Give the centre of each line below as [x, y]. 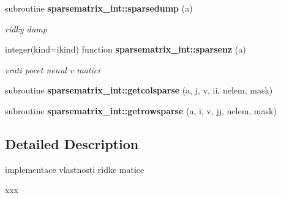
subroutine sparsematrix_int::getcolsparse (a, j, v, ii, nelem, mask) [139, 90]
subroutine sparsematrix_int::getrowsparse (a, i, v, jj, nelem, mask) [141, 110]
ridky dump [26, 28]
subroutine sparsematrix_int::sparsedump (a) [99, 8]
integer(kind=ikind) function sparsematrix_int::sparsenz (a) [126, 49]
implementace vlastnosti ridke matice [75, 169]
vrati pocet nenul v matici [53, 69]
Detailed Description [72, 143]
